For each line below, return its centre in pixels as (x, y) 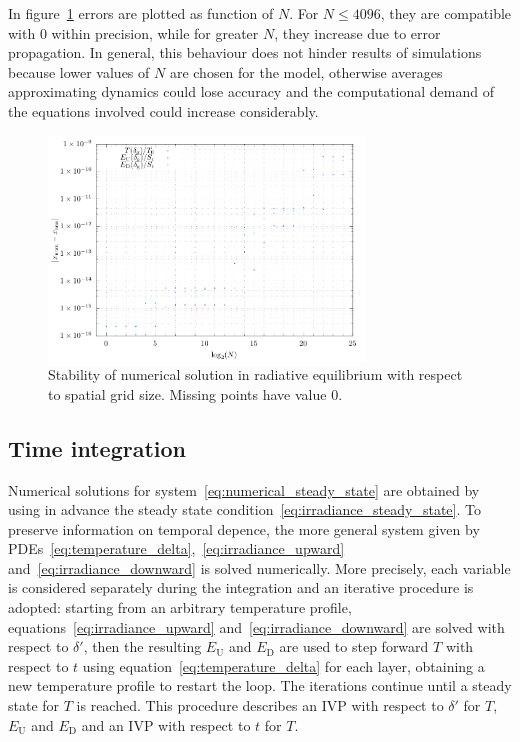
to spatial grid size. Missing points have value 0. (195, 393)
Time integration (97, 447)
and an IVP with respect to (166, 724)
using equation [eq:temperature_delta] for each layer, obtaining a (283, 665)
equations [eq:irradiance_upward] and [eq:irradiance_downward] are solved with (256, 626)
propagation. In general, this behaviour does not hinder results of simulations (245, 52)
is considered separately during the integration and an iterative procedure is (241, 587)
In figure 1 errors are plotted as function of (141, 13)
